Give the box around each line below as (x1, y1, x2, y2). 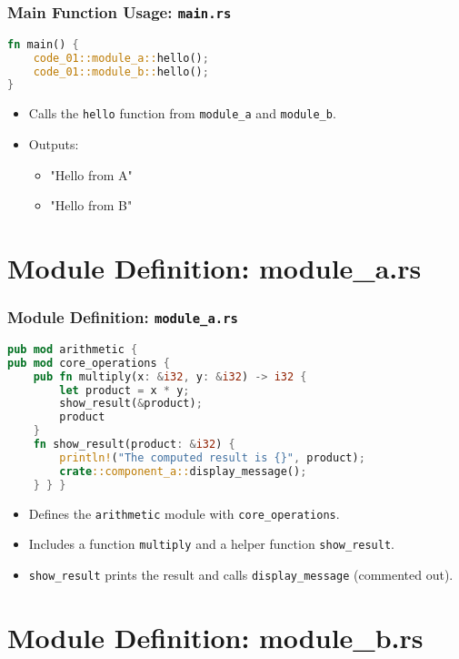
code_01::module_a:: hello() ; (33, 51, 209, 65)
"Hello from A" (50, 165, 133, 184)
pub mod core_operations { (7, 356, 171, 370)
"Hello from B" (50, 196, 133, 215)
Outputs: (28, 134, 79, 153)
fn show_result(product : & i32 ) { (33, 438, 235, 451)
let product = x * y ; (59, 383, 190, 397)
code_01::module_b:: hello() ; (33, 65, 209, 78)
